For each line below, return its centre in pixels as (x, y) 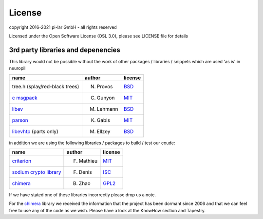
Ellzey (103, 131)
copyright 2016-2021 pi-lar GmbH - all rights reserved (63, 27)
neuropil (17, 68)
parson (20, 120)
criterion (22, 161)
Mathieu (88, 161)
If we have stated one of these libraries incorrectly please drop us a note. (82, 195)
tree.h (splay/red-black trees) (46, 86)
